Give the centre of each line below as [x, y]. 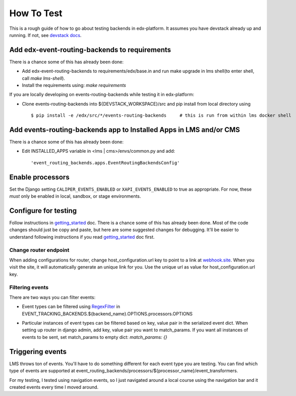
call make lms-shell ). [44, 78]
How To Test [36, 13]
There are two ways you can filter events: [52, 297]
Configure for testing [43, 211]
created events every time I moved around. [54, 387]
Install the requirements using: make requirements [74, 85]
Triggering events [38, 351]
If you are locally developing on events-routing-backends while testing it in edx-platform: [102, 95]
